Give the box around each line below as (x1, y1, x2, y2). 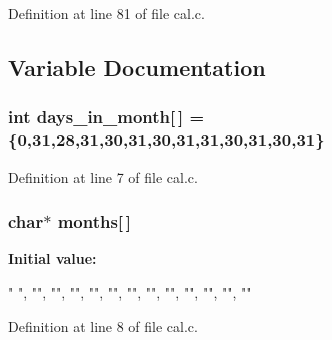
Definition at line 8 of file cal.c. (8, 315, 198, 336)
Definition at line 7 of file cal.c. (8, 166, 198, 187)
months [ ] (57, 209, 132, 234)
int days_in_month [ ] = (8, 104, 205, 129)
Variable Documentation (8, 51, 266, 82)
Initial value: (8, 248, 97, 269)
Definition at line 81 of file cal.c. (8, 3, 205, 23)
